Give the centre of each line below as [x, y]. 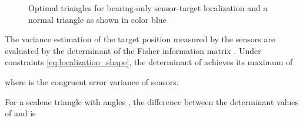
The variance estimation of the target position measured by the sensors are [140, 39]
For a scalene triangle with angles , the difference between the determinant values [152, 101]
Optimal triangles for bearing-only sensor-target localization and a [148, 8]
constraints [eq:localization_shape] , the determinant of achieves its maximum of [149, 62]
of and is [20, 113]
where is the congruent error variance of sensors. [92, 81]
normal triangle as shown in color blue [97, 19]
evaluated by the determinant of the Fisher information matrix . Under [133, 50]
